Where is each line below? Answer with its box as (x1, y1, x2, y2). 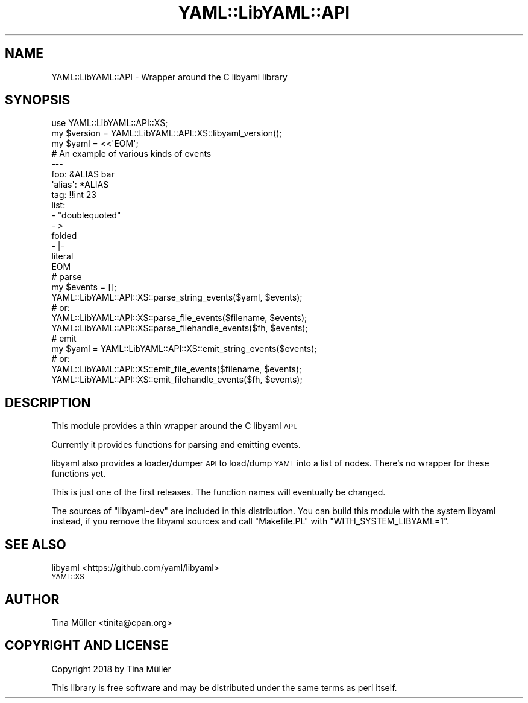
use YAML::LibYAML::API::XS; (51, 118, 168, 129)
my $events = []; (51, 282, 117, 293)
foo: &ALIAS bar (51, 169, 115, 180)
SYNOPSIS (5, 92, 71, 108)
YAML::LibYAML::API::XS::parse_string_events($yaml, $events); (51, 292, 303, 303)
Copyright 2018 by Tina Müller (51, 663, 171, 674)
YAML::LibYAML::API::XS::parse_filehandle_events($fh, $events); (51, 323, 308, 334)
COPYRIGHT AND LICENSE (5, 638, 169, 654)
